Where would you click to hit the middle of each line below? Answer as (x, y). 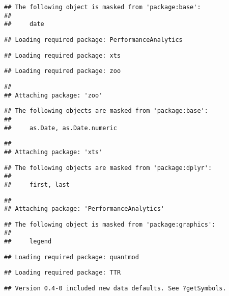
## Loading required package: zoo (63, 71)
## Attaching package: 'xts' (53, 152)
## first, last (37, 184)
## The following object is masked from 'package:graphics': (110, 224)
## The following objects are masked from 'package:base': (106, 111)
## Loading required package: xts (63, 55)
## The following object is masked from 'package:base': (103, 7)
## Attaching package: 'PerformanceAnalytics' (84, 209)
